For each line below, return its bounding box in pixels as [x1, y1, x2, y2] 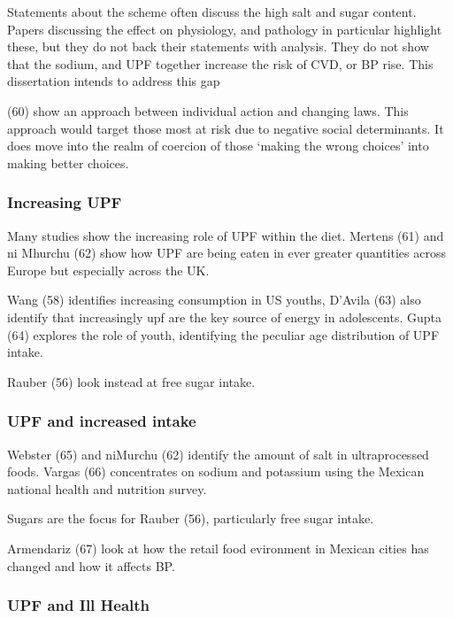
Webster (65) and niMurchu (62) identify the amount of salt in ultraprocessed [7, 444, 429, 463]
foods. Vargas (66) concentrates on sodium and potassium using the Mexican [7, 462, 425, 481]
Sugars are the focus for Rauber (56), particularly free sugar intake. [7, 509, 374, 528]
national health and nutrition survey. [7, 479, 207, 498]
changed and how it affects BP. [7, 556, 175, 575]
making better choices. [7, 153, 129, 172]
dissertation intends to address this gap [7, 72, 220, 90]
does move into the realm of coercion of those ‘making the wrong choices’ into [7, 136, 429, 155]
